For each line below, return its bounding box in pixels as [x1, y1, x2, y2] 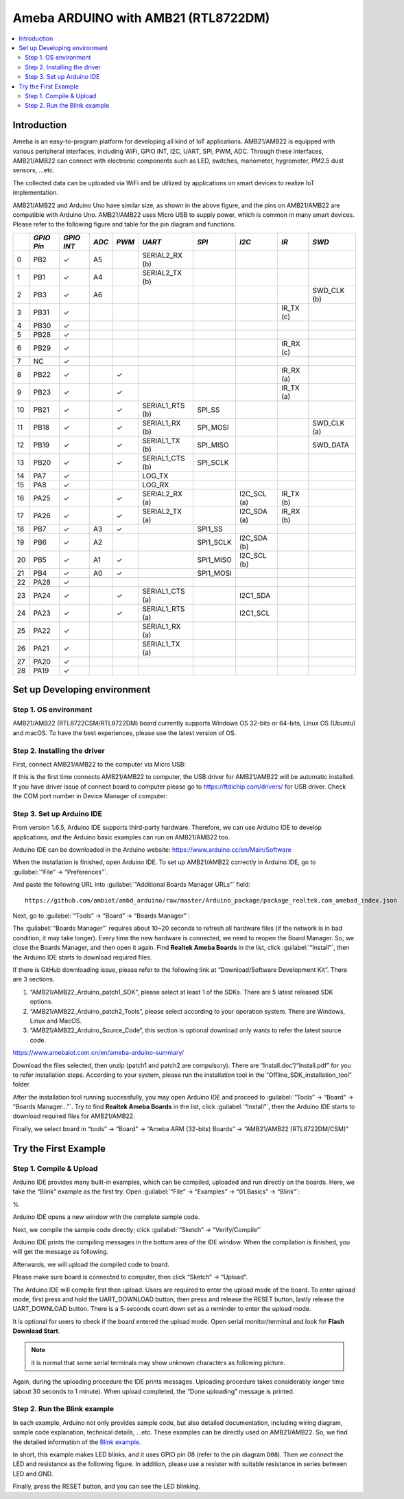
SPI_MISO [196, 440, 229, 450]
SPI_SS [196, 405, 220, 415]
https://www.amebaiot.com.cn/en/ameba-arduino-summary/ [12, 1049, 185, 1057]
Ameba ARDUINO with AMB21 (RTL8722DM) [12, 10, 270, 25]
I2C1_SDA [239, 590, 271, 600]
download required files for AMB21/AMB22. [12, 1112, 135, 1120]
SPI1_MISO [196, 555, 233, 564]
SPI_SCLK [196, 457, 229, 467]
